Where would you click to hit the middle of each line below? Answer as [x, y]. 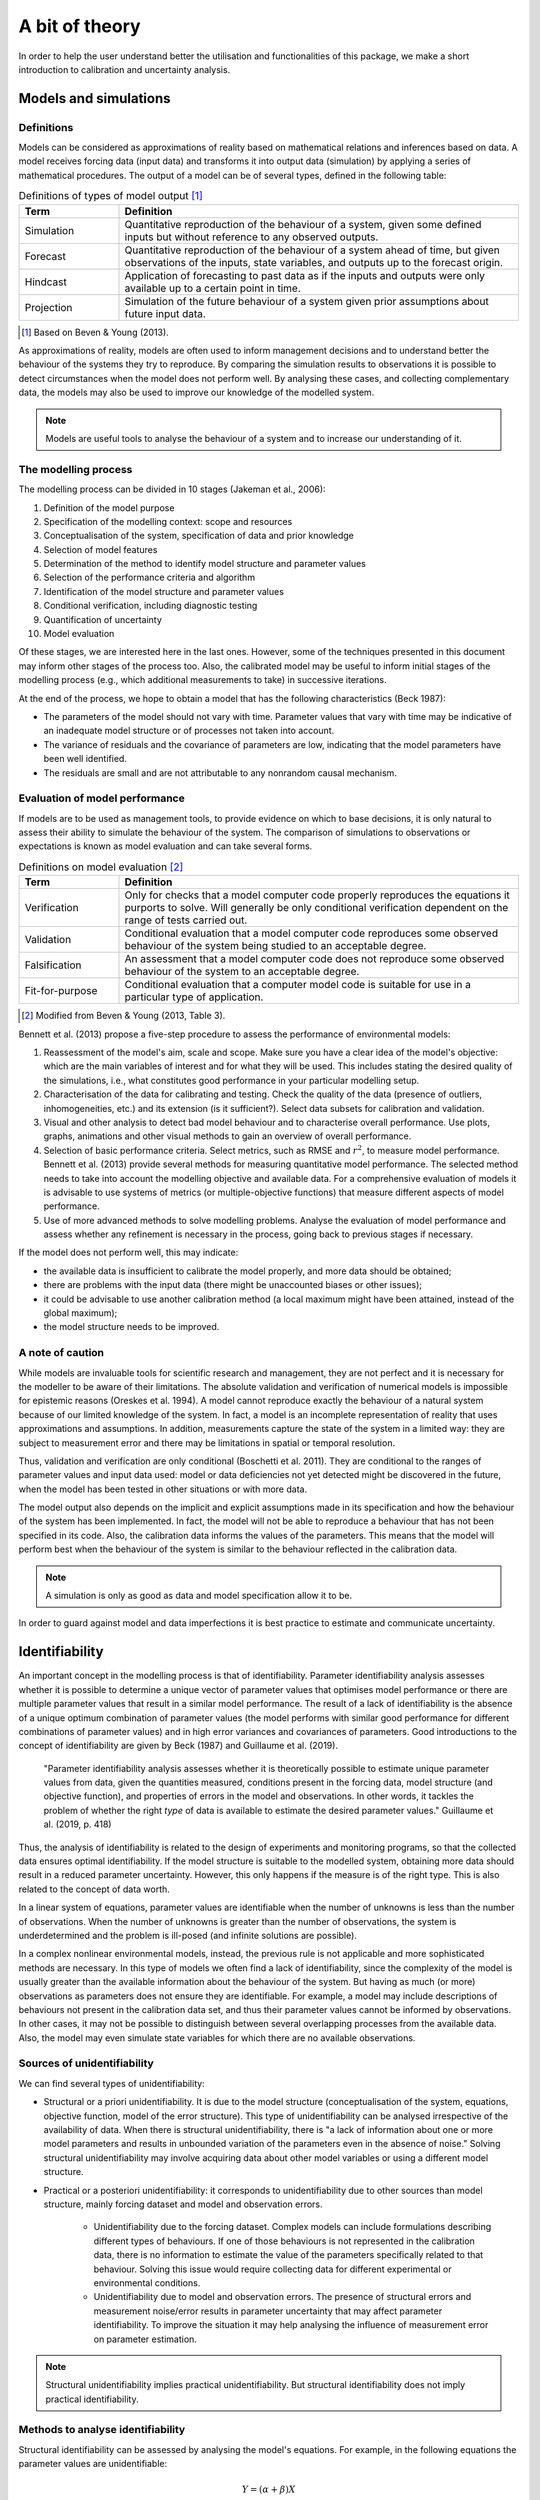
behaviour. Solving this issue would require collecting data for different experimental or [272, 2269]
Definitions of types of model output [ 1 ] [111, 196]
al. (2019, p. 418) [77, 1824]
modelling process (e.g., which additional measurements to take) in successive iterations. [202, 680]
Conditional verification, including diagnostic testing [150, 606]
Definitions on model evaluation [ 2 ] [101, 867]
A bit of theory [79, 26]
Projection [48, 307]
